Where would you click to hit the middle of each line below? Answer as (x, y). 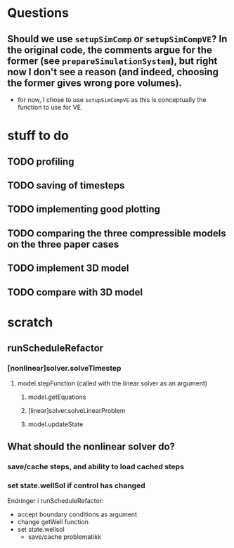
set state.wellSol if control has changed (76, 485)
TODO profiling (41, 161)
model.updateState (56, 424)
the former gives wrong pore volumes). (95, 83)
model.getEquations (57, 397)
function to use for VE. (50, 107)
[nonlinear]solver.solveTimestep (64, 369)
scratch (30, 322)
